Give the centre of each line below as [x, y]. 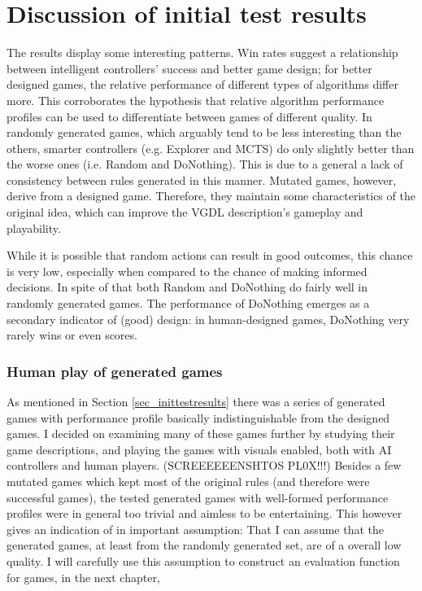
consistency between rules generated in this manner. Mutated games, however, [202, 179]
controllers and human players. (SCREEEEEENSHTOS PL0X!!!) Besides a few [204, 465]
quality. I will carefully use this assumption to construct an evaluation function [203, 560]
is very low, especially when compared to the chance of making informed [187, 271]
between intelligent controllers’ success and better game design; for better [189, 68]
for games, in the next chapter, [83, 577]
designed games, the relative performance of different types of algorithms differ [202, 84]
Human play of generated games [115, 371]
